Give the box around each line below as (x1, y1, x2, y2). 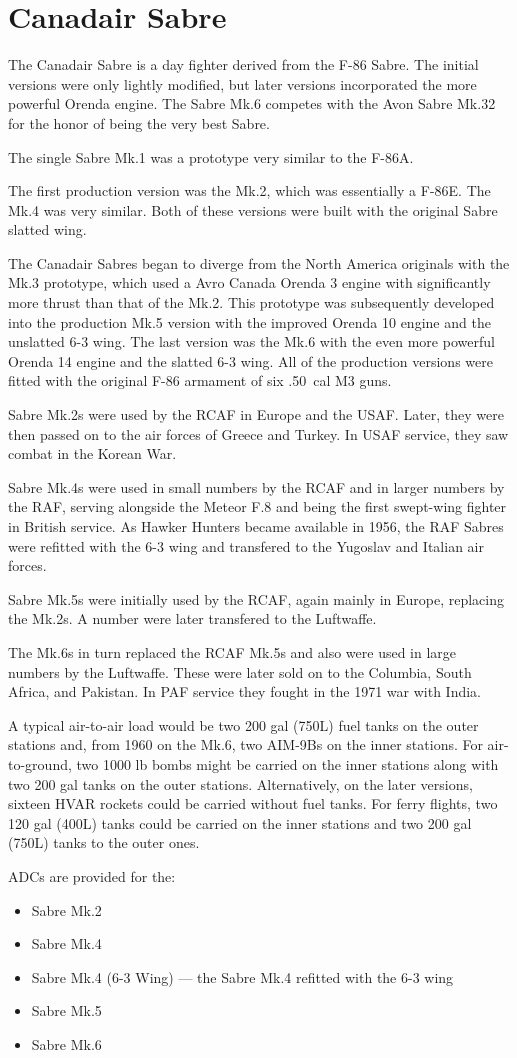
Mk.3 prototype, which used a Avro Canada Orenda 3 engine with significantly (8, 272, 491, 293)
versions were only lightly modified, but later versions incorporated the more (8, 73, 477, 94)
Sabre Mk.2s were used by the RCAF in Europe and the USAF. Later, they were (8, 404, 504, 425)
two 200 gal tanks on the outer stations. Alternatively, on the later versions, (8, 773, 473, 794)
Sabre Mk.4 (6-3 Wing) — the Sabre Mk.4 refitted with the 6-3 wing (31, 966, 454, 987)
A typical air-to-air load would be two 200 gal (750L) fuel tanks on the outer (8, 714, 479, 735)
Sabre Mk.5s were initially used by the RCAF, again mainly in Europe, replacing (8, 588, 504, 609)
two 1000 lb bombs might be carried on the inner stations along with (76, 753, 499, 774)
